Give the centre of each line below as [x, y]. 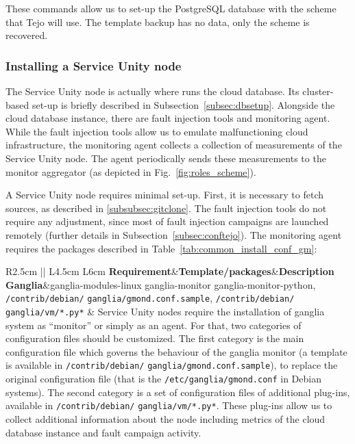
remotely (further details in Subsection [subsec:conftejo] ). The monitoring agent [174, 234]
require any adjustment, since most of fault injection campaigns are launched [167, 221]
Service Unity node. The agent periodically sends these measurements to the [166, 158]
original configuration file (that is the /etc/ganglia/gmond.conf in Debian [163, 379]
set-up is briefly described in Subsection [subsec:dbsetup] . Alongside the [183, 104]
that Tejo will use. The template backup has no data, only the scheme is [158, 22]
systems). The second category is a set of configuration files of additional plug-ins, [178, 392]
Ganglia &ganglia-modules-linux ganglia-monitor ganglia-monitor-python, [161, 284]
